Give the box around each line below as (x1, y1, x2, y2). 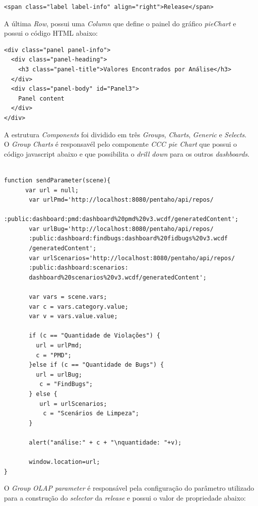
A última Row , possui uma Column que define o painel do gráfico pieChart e (4, 18, 236, 28)
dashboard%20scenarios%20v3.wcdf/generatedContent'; (29, 274, 207, 281)
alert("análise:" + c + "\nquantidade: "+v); (29, 439, 182, 446)
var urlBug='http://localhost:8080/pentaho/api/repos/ (29, 225, 214, 232)
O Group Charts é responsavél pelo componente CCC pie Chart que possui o (4, 139, 237, 149)
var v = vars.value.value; (29, 313, 118, 320)
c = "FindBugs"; (39, 381, 93, 388)
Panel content (18, 95, 64, 102)
